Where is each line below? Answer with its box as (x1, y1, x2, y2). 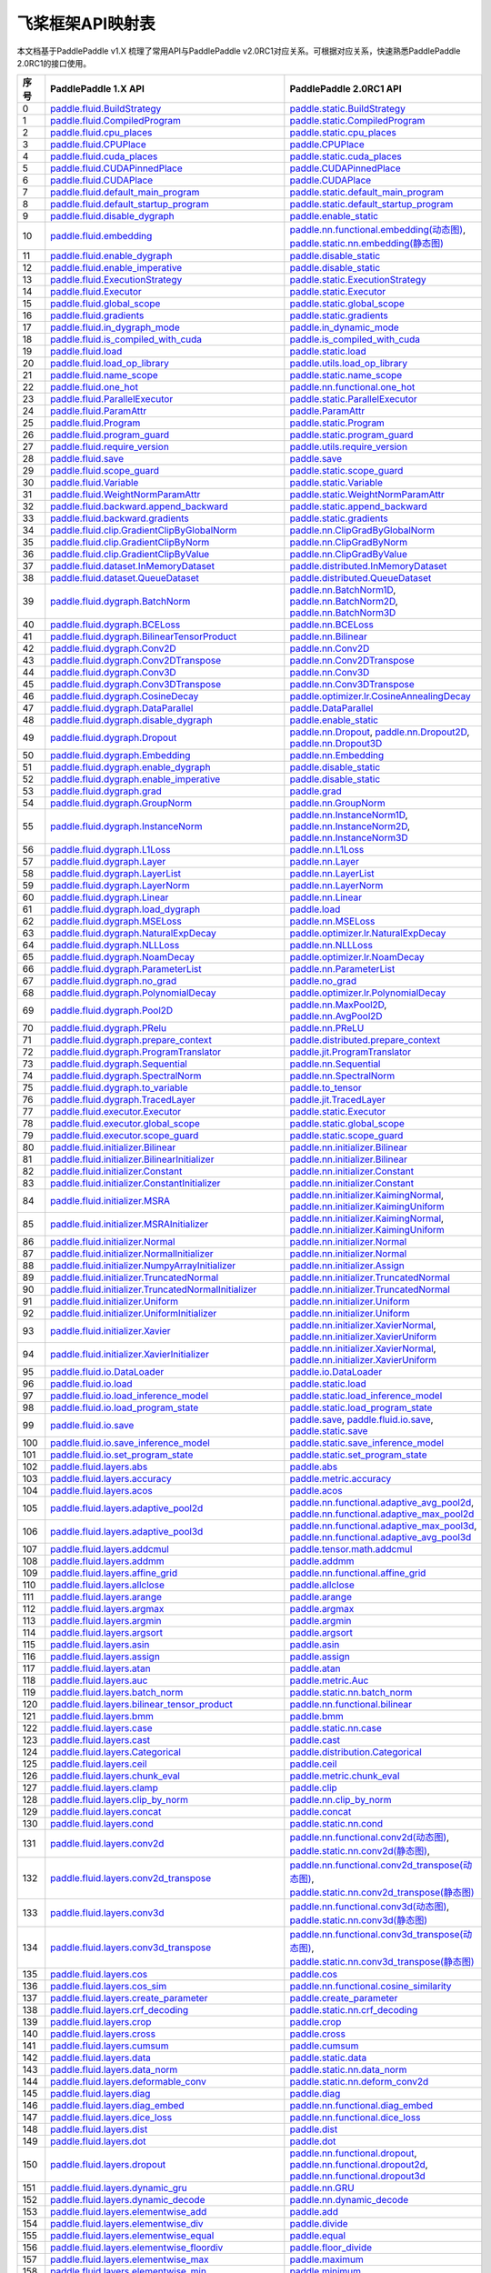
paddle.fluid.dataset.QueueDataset (50, 572, 200, 585)
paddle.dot (289, 2135, 336, 2148)
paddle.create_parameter (289, 1992, 398, 2005)
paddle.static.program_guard (289, 428, 414, 441)
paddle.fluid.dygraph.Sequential (50, 1057, 188, 1070)
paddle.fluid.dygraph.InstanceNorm (50, 820, 203, 833)
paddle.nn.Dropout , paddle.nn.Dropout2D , (289, 726, 470, 738)
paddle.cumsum (289, 2039, 359, 2052)
